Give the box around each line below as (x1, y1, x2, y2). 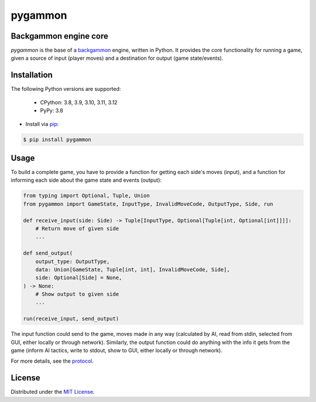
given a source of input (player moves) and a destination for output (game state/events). (11, 54, 224, 62)
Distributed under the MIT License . (11, 389, 95, 396)
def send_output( (23, 250, 73, 257)
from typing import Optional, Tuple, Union (23, 192, 150, 199)
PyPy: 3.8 (40, 107, 64, 114)
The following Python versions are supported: (11, 86, 121, 93)
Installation (11, 70, 53, 80)
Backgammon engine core (11, 31, 108, 41)
